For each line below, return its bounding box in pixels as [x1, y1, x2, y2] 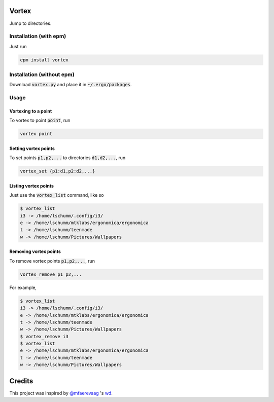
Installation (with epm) [9, 33, 66, 40]
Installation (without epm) [9, 71, 75, 78]
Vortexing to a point [9, 108, 52, 114]
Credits [9, 377, 33, 385]
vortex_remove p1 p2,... [20, 271, 82, 277]
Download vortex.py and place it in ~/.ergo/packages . [9, 82, 132, 88]
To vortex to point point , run [9, 117, 71, 124]
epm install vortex [20, 57, 68, 63]
